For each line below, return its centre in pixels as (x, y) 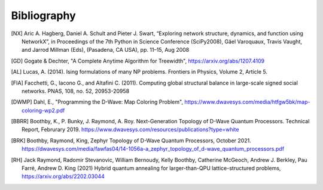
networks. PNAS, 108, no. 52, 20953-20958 (76, 91)
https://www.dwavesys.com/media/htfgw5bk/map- (247, 102)
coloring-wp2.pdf (43, 110)
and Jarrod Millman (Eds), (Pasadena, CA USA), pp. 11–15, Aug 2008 (106, 50)
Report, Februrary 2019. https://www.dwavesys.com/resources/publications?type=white (130, 130)
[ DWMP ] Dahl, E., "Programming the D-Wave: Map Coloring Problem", (97, 102)
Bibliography (43, 15)
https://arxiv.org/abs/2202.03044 (63, 176)
